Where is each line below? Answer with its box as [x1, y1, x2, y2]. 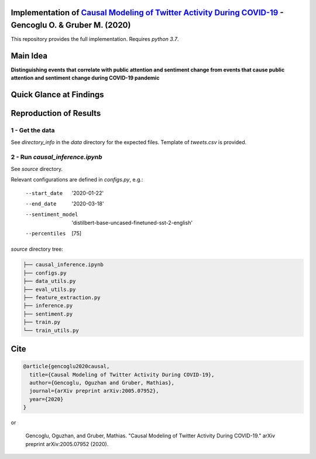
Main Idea [11, 50, 48, 61]
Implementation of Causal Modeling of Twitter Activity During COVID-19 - [11, 8, 284, 18]
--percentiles [25, 230, 66, 237]
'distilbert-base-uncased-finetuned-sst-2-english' [71, 219, 193, 226]
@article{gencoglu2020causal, [23, 363, 110, 370]
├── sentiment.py [23, 310, 73, 317]
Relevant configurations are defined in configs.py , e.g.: [11, 176, 143, 183]
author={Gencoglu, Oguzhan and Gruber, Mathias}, [29, 379, 175, 386]
